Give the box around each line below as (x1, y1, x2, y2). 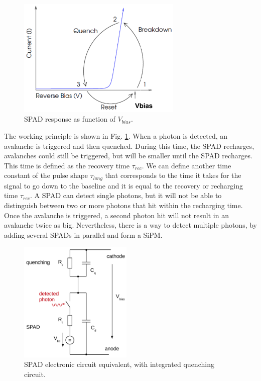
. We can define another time (142, 160, 231, 170)
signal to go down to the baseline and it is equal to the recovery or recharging (4, 180, 243, 190)
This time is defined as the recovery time (4, 160, 129, 170)
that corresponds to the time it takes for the (105, 170, 241, 180)
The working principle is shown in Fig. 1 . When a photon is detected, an (4, 130, 228, 141)
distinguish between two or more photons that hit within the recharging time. (4, 200, 243, 210)
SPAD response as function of (24, 114, 115, 124)
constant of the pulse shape (4, 170, 88, 180)
